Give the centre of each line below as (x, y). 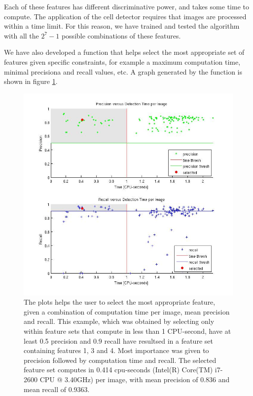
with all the (21, 35)
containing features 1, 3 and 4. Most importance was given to (116, 350)
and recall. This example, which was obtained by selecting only (119, 321)
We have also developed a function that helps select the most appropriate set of (124, 52)
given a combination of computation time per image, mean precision (127, 311)
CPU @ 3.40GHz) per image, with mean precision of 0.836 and (135, 379)
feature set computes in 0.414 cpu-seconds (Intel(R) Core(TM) (118, 370)
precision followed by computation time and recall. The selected (120, 360)
